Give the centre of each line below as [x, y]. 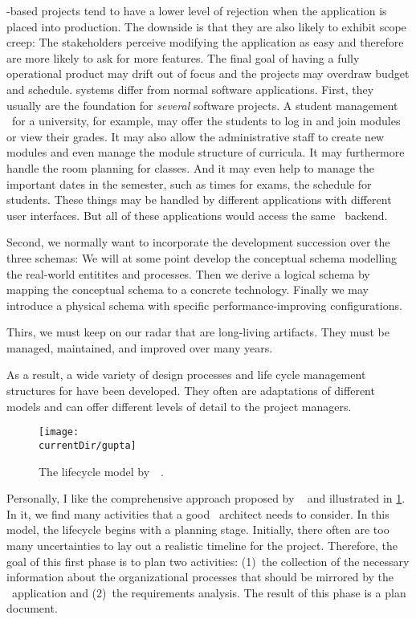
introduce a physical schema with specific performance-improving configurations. [204, 305]
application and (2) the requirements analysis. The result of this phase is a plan [209, 592]
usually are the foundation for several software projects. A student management [202, 105]
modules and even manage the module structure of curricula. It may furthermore [206, 152]
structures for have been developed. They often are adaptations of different [191, 391]
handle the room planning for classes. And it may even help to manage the [191, 167]
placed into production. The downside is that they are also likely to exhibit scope [206, 26]
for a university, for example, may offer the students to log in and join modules [206, 121]
